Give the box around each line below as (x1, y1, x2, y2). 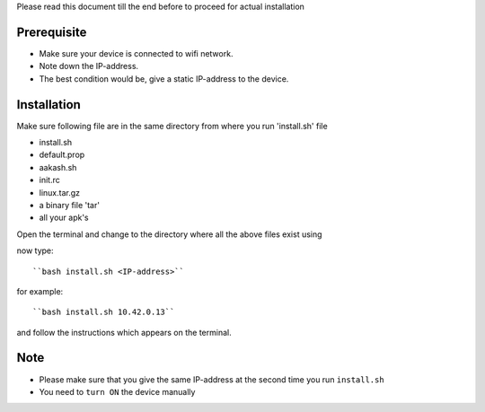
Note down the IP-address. (39, 61, 139, 72)
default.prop (39, 149, 85, 161)
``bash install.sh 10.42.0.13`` (32, 307, 175, 318)
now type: (16, 245, 54, 256)
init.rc (39, 175, 60, 186)
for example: (16, 285, 64, 296)
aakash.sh (39, 162, 77, 172)
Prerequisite (16, 24, 87, 39)
